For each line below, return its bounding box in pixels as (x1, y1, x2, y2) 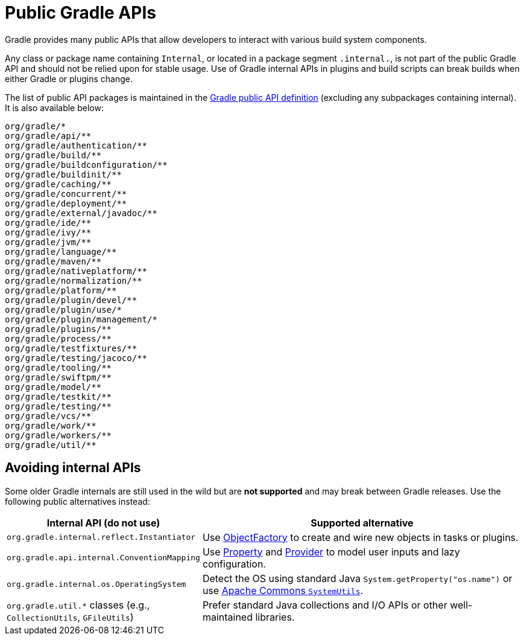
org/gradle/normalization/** (5, 275, 142, 286)
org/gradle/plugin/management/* (5, 314, 157, 324)
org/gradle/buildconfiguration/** (5, 159, 168, 170)
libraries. (255, 610, 295, 623)
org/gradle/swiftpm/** (5, 372, 112, 382)
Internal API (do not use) (46, 516, 160, 529)
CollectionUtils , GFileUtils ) (7, 610, 134, 623)
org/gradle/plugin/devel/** (5, 295, 137, 305)
